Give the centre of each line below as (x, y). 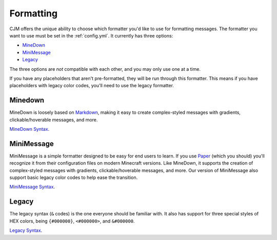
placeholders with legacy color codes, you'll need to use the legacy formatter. (92, 86)
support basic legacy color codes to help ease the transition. (74, 177)
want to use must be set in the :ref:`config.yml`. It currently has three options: (91, 35)
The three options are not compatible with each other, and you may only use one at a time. (105, 69)
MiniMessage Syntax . (32, 187)
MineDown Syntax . (29, 129)
